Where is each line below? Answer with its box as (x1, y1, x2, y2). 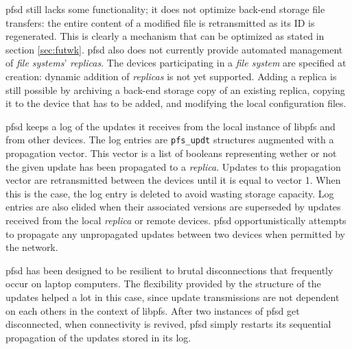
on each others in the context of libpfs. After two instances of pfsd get (5, 303, 300, 317)
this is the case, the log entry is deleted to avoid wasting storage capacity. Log (5, 186, 334, 200)
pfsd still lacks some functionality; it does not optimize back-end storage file (5, 2, 325, 16)
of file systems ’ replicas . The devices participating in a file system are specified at (5, 56, 347, 70)
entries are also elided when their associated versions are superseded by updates (5, 200, 341, 214)
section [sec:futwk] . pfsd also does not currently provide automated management (5, 42, 343, 56)
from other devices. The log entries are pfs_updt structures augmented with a (5, 132, 334, 147)
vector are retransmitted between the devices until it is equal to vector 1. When (5, 173, 341, 187)
